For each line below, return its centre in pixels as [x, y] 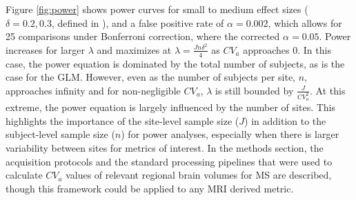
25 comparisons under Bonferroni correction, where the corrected [143, 36]
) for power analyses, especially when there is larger [230, 134]
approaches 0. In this [287, 49]
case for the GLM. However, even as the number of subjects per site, [150, 77]
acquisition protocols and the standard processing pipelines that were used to [169, 161]
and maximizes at [134, 49]
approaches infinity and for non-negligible [93, 90]
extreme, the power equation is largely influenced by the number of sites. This [171, 107]
